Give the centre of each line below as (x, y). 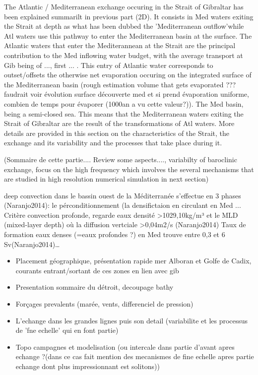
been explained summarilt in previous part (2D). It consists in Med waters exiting (129, 16)
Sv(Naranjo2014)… (32, 244)
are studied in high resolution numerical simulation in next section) (106, 179)
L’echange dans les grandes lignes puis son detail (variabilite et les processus (132, 320)
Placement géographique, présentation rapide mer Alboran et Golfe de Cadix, (133, 261)
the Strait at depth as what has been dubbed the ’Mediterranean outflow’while (124, 26)
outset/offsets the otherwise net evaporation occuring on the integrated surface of (128, 75)
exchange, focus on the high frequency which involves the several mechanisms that (129, 169)
